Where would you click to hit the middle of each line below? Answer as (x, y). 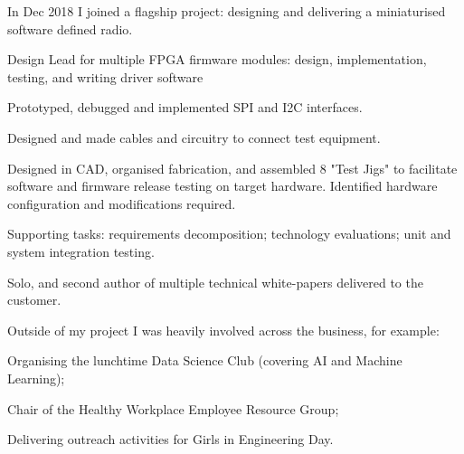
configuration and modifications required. (122, 203)
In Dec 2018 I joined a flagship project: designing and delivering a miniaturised (227, 11)
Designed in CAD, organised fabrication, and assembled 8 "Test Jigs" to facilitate (232, 168)
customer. (34, 300)
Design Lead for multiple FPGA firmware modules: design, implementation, (217, 59)
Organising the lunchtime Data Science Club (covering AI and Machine (205, 360)
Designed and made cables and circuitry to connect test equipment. (194, 137)
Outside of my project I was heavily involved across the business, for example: (223, 330)
